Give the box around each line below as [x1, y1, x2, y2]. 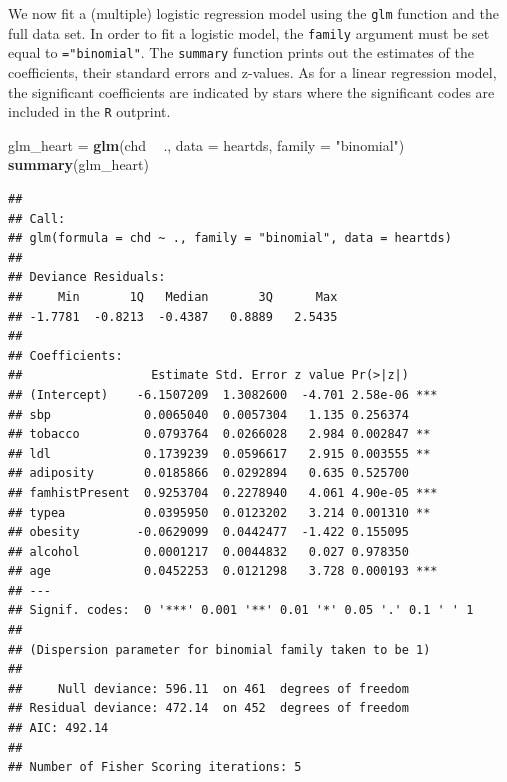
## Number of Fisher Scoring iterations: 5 [8, 760, 302, 775]
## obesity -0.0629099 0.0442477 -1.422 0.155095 [8, 525, 409, 540]
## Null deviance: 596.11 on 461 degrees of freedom [8, 681, 409, 696]
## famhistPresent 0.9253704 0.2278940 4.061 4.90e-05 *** [8, 485, 438, 500]
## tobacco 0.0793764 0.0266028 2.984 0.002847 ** [8, 427, 431, 442]
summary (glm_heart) [8, 154, 149, 175]
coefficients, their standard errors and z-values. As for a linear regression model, [8, 61, 497, 82]
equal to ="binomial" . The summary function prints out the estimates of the [8, 42, 474, 63]
